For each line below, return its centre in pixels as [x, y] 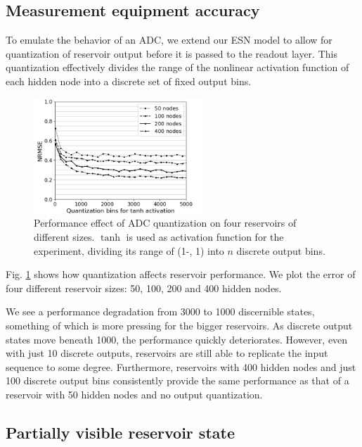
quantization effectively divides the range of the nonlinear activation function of [177, 67]
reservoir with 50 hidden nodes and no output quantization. [134, 394]
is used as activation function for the [205, 237]
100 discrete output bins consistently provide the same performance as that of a [177, 380]
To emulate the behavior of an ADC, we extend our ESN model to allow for [169, 40]
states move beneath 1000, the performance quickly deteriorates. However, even [177, 339]
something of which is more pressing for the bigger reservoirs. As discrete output [179, 325]
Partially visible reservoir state [120, 432]
